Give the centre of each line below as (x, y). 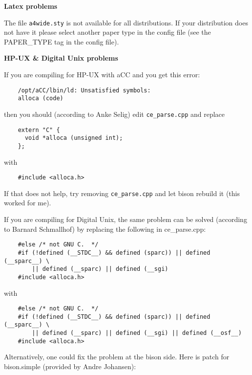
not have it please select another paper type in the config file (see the (107, 32)
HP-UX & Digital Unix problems (61, 58)
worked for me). (28, 203)
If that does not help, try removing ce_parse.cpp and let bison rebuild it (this (122, 193)
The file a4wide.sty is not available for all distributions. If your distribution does (126, 22)
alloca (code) (41, 99)
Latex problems (31, 6)
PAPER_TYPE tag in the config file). (62, 41)
